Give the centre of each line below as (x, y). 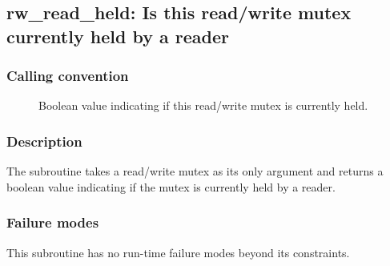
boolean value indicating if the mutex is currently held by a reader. (171, 186)
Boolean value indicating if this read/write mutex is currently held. (203, 105)
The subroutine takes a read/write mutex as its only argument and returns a (195, 171)
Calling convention (68, 76)
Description (44, 141)
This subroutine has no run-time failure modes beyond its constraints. (178, 252)
